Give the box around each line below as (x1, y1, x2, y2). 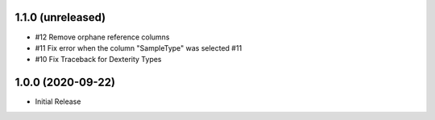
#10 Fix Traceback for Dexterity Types (35, 55, 162, 64)
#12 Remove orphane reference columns (35, 32, 170, 42)
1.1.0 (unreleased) (14, 10, 106, 24)
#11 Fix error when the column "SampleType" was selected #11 (35, 43, 242, 52)
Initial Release (35, 97, 81, 106)
